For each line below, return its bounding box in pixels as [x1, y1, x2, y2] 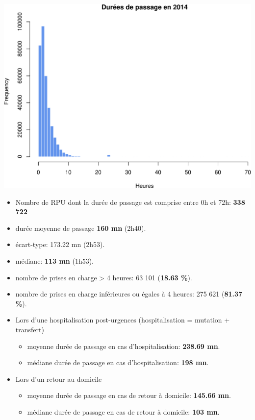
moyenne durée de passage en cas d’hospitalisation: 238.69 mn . [27, 341, 220, 351]
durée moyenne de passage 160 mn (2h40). [15, 222, 146, 233]
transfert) [15, 324, 44, 334]
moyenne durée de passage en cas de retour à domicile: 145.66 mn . [27, 390, 231, 400]
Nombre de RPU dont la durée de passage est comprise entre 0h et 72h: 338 [15, 197, 245, 207]
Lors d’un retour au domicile [15, 373, 102, 384]
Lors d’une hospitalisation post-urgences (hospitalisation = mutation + [15, 315, 230, 325]
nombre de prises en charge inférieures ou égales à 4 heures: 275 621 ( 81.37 [15, 289, 243, 299]
